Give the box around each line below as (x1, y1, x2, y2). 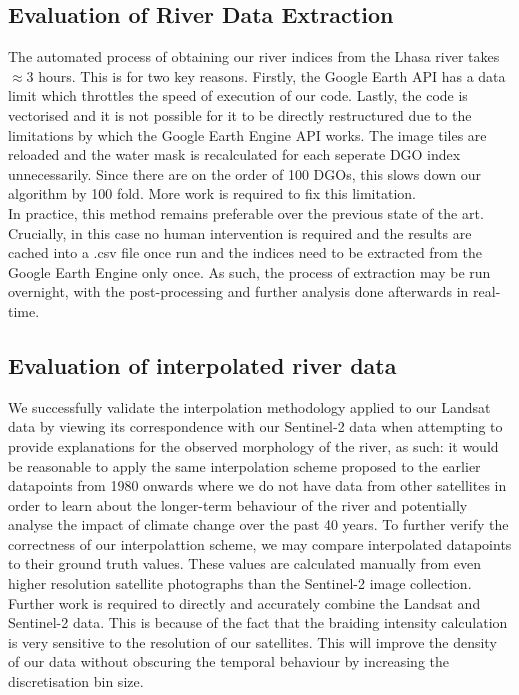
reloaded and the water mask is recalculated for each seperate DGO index (8, 144, 461, 165)
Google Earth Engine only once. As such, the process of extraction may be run (8, 261, 491, 282)
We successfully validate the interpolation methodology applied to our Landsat (8, 396, 491, 417)
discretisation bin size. (8, 671, 144, 692)
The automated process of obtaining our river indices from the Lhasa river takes (8, 46, 500, 67)
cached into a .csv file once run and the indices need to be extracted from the (8, 242, 482, 263)
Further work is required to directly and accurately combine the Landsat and (8, 592, 481, 613)
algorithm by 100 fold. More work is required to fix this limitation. (8, 183, 416, 204)
